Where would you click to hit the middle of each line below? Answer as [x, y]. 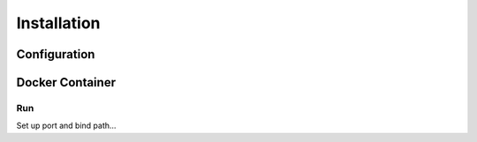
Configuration [56, 54]
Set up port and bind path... [66, 126]
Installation [58, 23]
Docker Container [66, 82]
